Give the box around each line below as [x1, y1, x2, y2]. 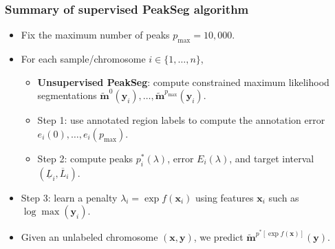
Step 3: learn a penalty [21, 190, 118, 204]
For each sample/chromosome [21, 52, 146, 66]
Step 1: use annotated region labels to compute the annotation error [37, 113, 325, 127]
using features [195, 190, 254, 204]
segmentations [37, 88, 97, 102]
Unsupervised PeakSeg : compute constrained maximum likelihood [37, 74, 329, 89]
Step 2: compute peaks [37, 151, 133, 165]
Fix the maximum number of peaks [21, 28, 170, 42]
